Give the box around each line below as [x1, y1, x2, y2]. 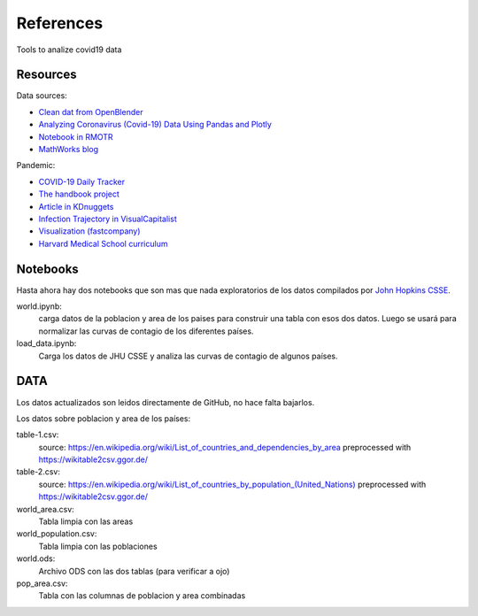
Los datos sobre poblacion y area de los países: [16, 412, 191, 424]
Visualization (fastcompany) [38, 226, 141, 236]
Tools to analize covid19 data [16, 44, 122, 55]
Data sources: [16, 90, 68, 101]
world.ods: [16, 553, 56, 564]
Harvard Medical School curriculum [38, 238, 168, 249]
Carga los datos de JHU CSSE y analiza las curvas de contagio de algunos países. [38, 350, 338, 361]
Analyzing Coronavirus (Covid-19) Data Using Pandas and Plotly [38, 119, 272, 130]
